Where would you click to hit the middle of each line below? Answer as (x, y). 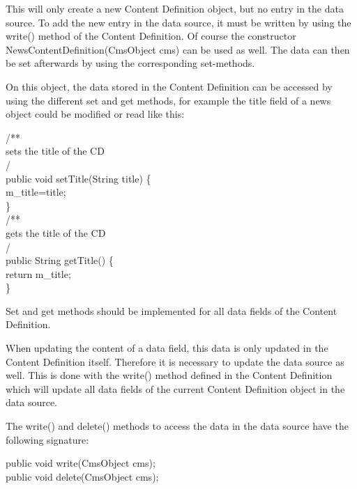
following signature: (47, 439)
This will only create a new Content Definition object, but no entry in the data (175, 8)
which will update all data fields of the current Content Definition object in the (175, 388)
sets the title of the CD (55, 151)
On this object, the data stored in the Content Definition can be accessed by (169, 86)
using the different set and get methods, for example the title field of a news (168, 100)
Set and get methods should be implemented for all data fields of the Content (172, 310)
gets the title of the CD (56, 232)
